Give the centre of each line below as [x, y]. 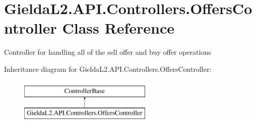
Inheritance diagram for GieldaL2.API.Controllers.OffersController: [108, 69]
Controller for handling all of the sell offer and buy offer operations [108, 52]
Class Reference [118, 28]
